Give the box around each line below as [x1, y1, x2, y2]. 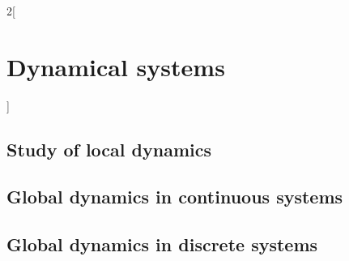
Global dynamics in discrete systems [6, 232, 318, 257]
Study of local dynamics [6, 136, 211, 161]
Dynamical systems [6, 49, 225, 83]
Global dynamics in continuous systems [6, 184, 343, 209]
